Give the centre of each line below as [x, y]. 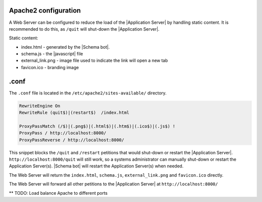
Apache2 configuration [45, 10]
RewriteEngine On [40, 106]
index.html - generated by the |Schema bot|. [65, 47]
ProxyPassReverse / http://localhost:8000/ [72, 140]
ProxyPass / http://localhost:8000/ [63, 133]
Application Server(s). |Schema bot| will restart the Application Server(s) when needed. [96, 166]
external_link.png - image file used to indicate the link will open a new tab [95, 60]
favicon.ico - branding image [50, 67]
